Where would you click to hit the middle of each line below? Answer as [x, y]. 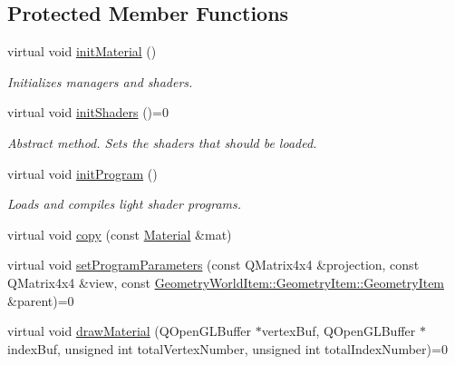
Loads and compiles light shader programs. [125, 204]
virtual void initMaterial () [82, 51]
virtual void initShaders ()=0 [88, 112]
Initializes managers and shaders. [100, 81]
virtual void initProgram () [82, 173]
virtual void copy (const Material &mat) [120, 234]
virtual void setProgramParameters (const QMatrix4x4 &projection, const [213, 265]
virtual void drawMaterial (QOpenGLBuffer [130, 331]
